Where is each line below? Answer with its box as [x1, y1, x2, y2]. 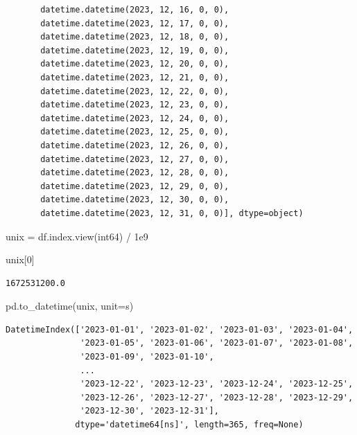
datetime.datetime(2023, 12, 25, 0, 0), [40, 127, 229, 137]
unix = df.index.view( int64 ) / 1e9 [6, 229, 148, 243]
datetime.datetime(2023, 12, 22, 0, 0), [40, 86, 229, 96]
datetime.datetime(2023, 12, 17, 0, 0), [40, 18, 229, 28]
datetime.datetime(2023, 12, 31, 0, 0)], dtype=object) [40, 208, 304, 218]
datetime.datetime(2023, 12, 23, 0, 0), [40, 100, 229, 110]
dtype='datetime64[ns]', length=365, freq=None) [75, 420, 304, 430]
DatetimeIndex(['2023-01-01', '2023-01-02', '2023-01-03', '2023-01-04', [6, 324, 354, 335]
